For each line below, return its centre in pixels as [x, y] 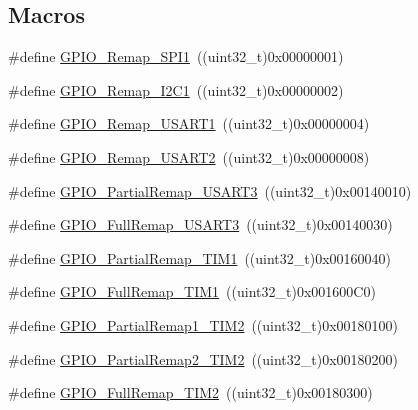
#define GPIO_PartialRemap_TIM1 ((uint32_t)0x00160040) [200, 257]
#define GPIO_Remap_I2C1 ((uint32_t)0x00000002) [176, 89]
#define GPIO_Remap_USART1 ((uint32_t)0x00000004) [189, 123]
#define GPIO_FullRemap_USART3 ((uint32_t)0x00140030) [200, 224]
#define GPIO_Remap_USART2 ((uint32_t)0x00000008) [189, 156]
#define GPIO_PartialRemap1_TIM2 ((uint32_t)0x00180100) [203, 324]
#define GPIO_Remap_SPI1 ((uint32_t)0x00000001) [176, 56]
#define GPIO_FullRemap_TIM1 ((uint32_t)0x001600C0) [192, 291]
